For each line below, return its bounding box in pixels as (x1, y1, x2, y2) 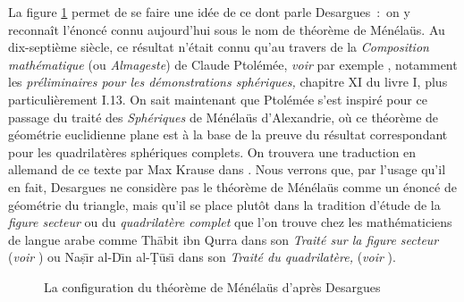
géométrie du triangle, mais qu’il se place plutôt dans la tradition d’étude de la (8, 195, 441, 214)
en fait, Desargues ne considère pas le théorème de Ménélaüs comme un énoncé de (8, 177, 457, 196)
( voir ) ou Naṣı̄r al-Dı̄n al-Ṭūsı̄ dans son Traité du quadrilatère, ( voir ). (8, 247, 396, 266)
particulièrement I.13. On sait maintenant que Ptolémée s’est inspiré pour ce (8, 89, 427, 108)
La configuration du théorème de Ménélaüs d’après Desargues (44, 277, 381, 296)
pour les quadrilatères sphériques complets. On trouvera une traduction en (8, 142, 417, 161)
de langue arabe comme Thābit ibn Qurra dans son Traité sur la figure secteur (8, 230, 439, 248)
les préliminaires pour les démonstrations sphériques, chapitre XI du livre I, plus (8, 72, 448, 91)
